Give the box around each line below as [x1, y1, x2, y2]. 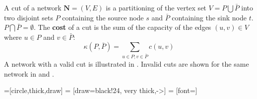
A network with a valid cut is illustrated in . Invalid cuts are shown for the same [4, 59, 249, 69]
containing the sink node [172, 12, 247, 22]
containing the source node [62, 12, 144, 22]
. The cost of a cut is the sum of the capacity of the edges [33, 22, 211, 32]
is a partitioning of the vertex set [106, 2, 206, 12]
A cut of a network [4, 2, 62, 12]
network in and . [4, 68, 54, 79]
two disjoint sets [4, 12, 53, 22]
